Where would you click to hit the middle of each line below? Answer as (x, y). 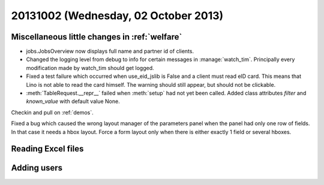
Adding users (37, 168)
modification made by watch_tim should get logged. (90, 68)
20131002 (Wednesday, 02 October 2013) (117, 16)
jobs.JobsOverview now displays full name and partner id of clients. (110, 51)
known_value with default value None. (73, 101)
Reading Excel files (47, 149)
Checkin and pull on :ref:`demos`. (52, 112)
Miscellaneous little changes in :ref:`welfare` (97, 37)
